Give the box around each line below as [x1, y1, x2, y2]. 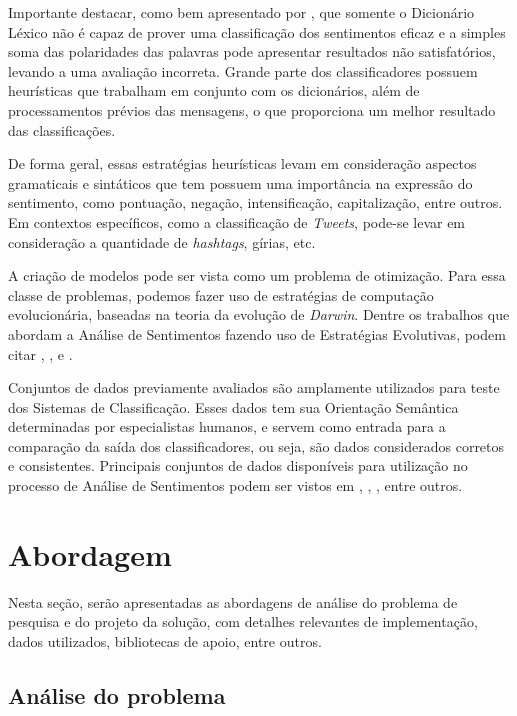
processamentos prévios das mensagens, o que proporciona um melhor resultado [8, 99, 496, 120]
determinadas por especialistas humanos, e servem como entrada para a [8, 416, 446, 437]
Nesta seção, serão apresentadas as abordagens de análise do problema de [8, 591, 458, 612]
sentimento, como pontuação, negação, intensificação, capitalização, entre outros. [8, 192, 503, 213]
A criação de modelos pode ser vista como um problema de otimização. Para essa [8, 265, 506, 286]
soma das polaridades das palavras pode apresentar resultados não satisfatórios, [8, 41, 496, 62]
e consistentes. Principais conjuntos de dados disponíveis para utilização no [8, 455, 468, 476]
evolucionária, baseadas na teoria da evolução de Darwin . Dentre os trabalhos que [8, 304, 510, 325]
